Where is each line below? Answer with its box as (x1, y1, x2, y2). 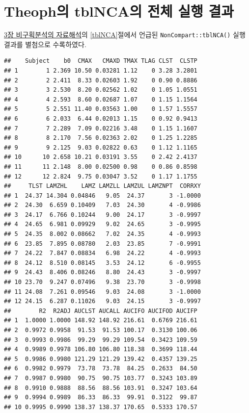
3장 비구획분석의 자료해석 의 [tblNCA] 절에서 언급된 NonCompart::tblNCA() (4, 29, 231, 40)
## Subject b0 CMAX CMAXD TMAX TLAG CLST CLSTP (4, 57, 197, 65)
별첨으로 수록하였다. (25, 39, 86, 49)
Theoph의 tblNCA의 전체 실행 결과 (4, 1, 234, 21)
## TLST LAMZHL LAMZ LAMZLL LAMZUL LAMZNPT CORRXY (4, 182, 201, 190)
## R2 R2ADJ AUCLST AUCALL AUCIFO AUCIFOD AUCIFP (4, 307, 197, 314)
